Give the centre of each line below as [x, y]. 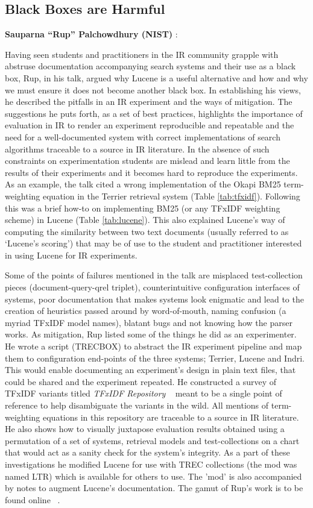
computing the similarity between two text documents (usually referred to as [147, 231]
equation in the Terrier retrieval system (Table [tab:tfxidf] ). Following [171, 196]
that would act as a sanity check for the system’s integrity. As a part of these [147, 452]
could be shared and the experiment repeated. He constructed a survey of [141, 381]
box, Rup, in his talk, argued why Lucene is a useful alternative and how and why [156, 77]
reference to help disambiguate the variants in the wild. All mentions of [137, 405]
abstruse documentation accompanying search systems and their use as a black [150, 66]
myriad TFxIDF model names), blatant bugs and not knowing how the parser [149, 322]
